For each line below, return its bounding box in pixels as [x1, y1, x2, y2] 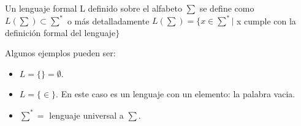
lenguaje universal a [49, 108, 124, 121]
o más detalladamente [67, 14, 150, 27]
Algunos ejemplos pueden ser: [5, 46, 116, 59]
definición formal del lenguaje [5, 26, 116, 39]
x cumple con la [236, 14, 296, 27]
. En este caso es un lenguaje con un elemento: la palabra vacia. [56, 87, 295, 100]
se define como [199, 2, 254, 14]
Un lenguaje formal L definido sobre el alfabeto [5, 2, 182, 14]
